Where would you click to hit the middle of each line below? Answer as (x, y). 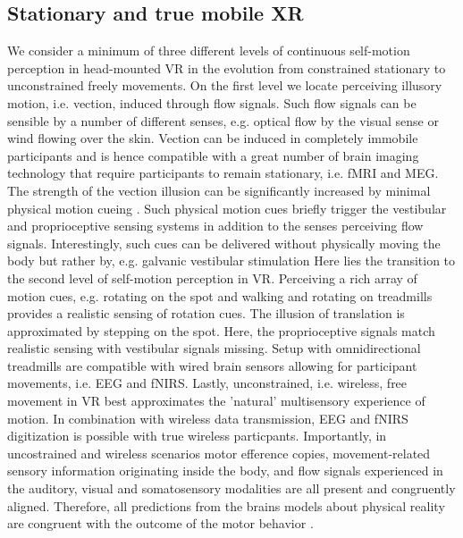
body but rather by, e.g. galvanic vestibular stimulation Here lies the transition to (231, 261)
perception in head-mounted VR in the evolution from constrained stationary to (227, 67)
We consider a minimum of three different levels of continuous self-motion (209, 50)
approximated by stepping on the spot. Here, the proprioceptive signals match (221, 330)
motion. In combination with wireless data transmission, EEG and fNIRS (208, 418)
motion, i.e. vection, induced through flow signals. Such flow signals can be (212, 102)
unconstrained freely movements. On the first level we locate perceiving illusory (225, 85)
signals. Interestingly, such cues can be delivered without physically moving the (224, 243)
